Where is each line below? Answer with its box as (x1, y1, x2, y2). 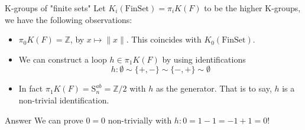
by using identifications (162, 53, 246, 65)
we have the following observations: (5, 13, 132, 25)
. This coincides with (126, 33, 202, 45)
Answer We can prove (5, 113, 83, 126)
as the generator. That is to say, (155, 82, 272, 95)
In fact (18, 82, 43, 95)
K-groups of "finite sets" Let (5, 2, 106, 14)
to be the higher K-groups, (204, 2, 301, 14)
